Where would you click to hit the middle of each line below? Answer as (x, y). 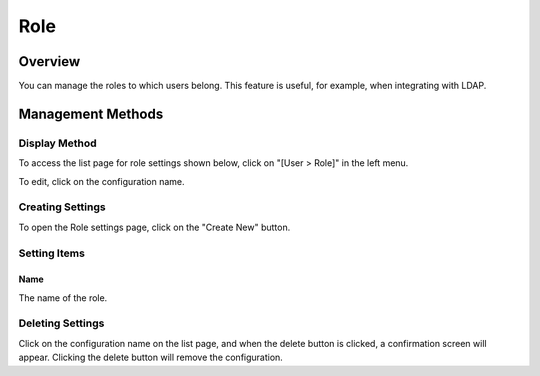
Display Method (57, 143)
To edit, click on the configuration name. (101, 181)
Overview (49, 61)
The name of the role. (63, 297)
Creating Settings (62, 207)
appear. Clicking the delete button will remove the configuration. (151, 357)
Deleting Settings (61, 323)
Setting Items (51, 253)
